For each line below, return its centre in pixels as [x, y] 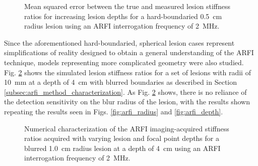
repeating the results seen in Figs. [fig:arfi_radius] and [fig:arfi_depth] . [114, 111]
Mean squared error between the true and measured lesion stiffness [127, 6]
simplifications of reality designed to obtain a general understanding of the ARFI [129, 52]
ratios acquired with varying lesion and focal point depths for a [122, 138]
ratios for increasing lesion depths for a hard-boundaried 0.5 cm [123, 16]
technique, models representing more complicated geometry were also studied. [124, 62]
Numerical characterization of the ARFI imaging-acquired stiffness [127, 128]
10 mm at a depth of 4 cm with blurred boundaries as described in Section [121, 82]
